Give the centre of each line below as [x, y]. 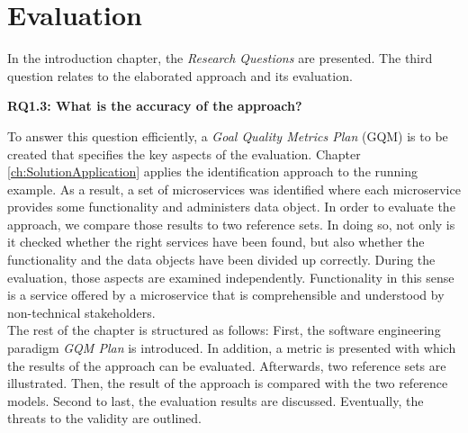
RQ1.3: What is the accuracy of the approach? [155, 106]
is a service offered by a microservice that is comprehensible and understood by [226, 295]
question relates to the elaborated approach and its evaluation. [180, 75]
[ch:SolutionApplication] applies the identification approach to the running [213, 171]
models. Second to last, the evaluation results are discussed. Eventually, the [216, 400]
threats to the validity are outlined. [105, 418]
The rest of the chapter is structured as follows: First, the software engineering [224, 330]
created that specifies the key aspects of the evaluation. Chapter [184, 153]
